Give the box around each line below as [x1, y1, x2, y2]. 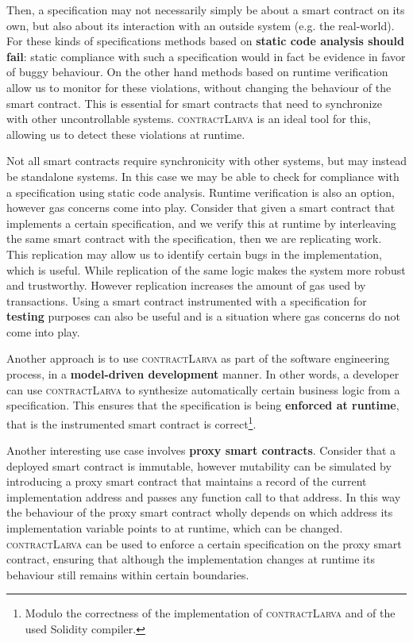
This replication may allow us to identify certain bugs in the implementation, [6, 245, 382, 262]
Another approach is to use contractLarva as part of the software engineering [6, 350, 390, 367]
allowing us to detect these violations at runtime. [6, 125, 245, 142]
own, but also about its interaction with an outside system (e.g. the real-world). [6, 17, 395, 33]
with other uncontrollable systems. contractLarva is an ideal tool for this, [6, 110, 371, 127]
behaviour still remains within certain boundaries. [6, 566, 249, 582]
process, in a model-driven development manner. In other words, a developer [6, 366, 399, 383]
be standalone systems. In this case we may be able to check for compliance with [6, 167, 399, 184]
